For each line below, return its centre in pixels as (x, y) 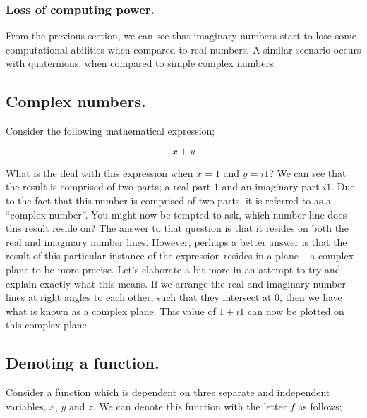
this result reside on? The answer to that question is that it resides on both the (178, 228)
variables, (26, 406)
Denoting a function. (83, 363)
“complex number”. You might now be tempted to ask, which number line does (176, 214)
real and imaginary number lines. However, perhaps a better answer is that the (176, 241)
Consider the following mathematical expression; (110, 131)
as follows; (320, 406)
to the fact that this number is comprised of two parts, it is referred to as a (169, 200)
